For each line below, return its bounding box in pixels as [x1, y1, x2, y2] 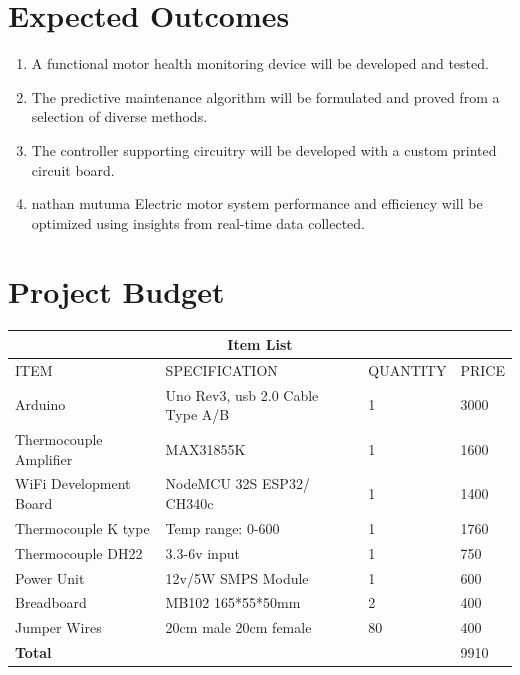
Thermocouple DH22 [15, 542, 143, 563]
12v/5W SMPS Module [165, 567, 309, 588]
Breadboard [15, 592, 87, 613]
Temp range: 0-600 [165, 517, 280, 538]
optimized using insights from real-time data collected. [31, 212, 365, 233]
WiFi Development [15, 473, 131, 494]
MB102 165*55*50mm [165, 592, 301, 613]
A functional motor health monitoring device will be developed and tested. [31, 53, 489, 74]
